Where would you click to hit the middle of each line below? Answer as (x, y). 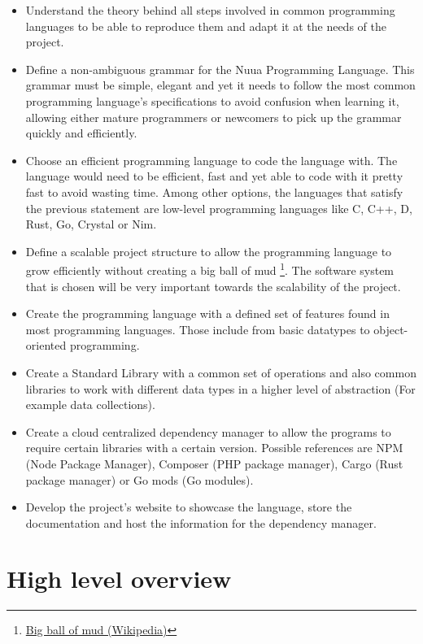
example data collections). (90, 405)
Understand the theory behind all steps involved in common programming (210, 10)
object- (391, 329)
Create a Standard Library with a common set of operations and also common (221, 372)
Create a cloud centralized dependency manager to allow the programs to (208, 431)
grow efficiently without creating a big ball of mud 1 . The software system (210, 269)
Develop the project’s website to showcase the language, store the (189, 507)
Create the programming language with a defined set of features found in (207, 313)
